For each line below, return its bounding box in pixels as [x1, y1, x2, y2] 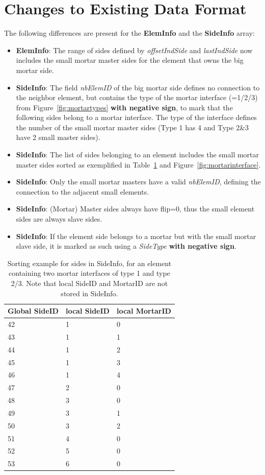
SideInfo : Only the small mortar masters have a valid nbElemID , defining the [16, 176, 261, 187]
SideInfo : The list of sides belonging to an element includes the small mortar [16, 149, 259, 160]
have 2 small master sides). [16, 132, 100, 142]
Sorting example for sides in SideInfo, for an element [7, 257, 172, 268]
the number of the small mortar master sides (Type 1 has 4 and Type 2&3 [16, 122, 249, 132]
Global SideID [8, 305, 59, 316]
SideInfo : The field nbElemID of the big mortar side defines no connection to [16, 82, 260, 92]
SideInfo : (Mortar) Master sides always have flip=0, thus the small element [16, 203, 255, 214]
